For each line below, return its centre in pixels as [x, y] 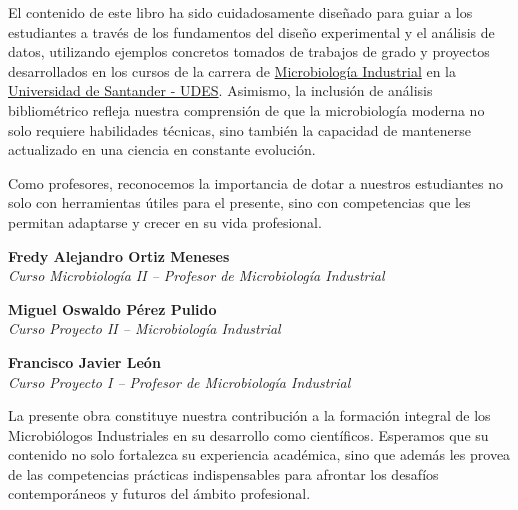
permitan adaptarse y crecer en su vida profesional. [165, 221]
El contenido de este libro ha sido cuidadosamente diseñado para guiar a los [240, 12]
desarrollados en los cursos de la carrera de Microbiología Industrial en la [232, 70]
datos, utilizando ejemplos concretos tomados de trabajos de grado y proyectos [249, 51]
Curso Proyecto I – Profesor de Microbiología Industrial [179, 381]
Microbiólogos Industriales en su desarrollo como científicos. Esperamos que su [248, 434]
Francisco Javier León [84, 361]
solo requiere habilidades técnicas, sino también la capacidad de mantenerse [239, 129]
